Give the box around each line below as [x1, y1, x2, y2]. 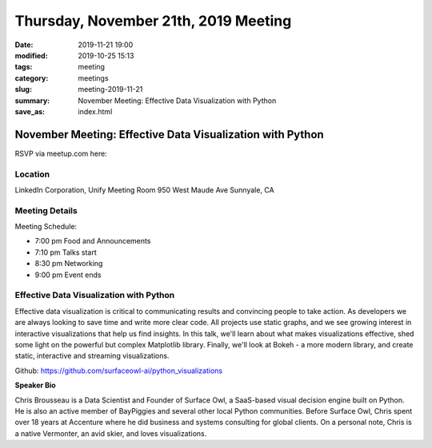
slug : [14, 85, 32, 94]
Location [14, 168, 50, 180]
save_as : [14, 106, 46, 116]
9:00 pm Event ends [34, 270, 102, 280]
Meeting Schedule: [14, 222, 78, 232]
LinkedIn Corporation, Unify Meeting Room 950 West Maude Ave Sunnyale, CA [14, 184, 275, 195]
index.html [78, 106, 113, 116]
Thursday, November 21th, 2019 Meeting [14, 12, 292, 30]
